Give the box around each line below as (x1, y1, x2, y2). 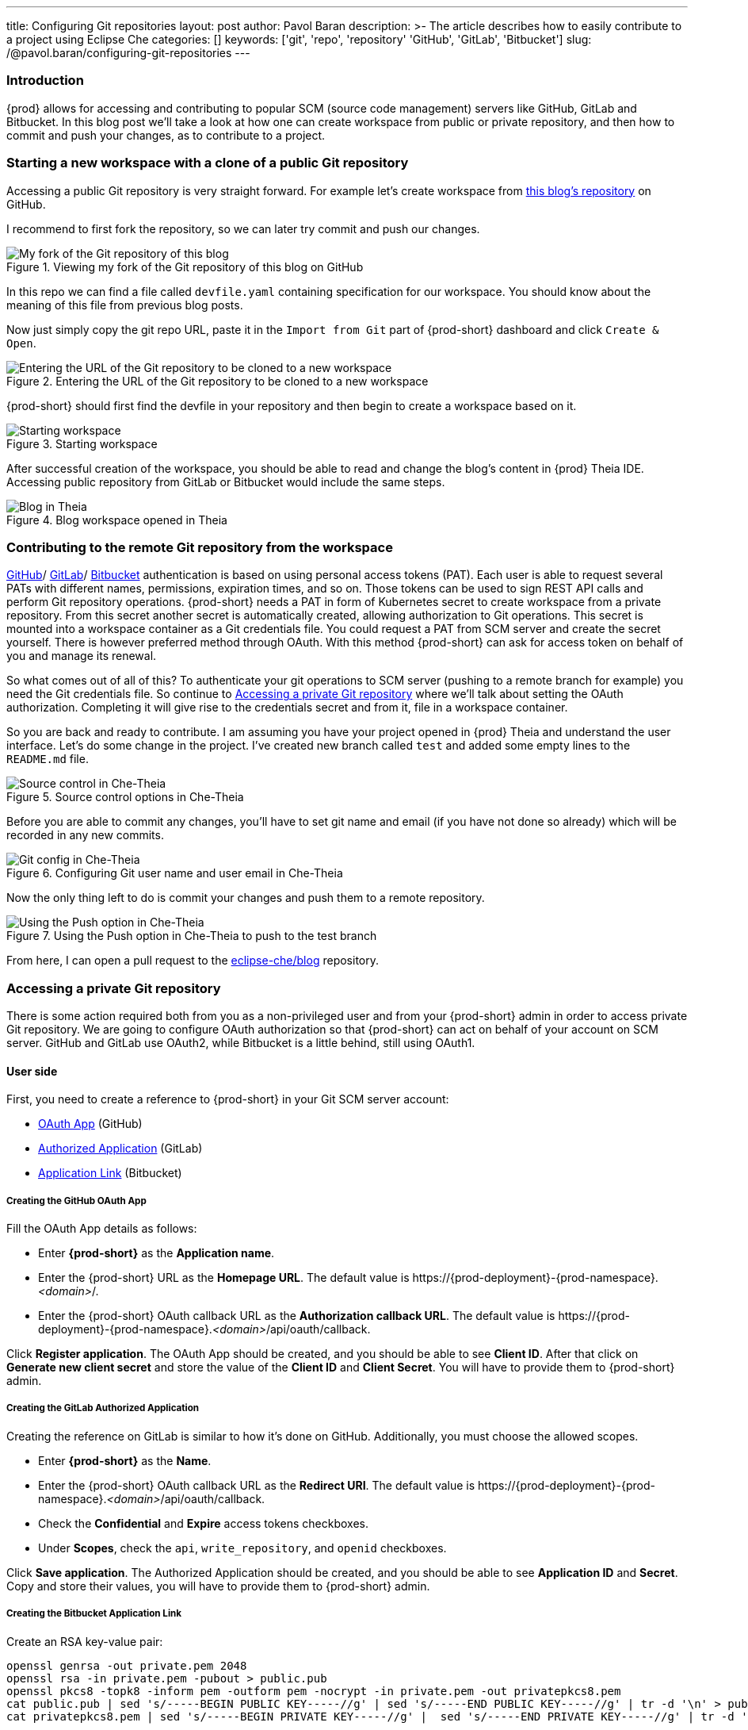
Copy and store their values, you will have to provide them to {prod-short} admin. (6, 1578, 430, 1593)
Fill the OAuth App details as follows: (6, 1222, 197, 1235)
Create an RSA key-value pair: (6, 1634, 163, 1648)
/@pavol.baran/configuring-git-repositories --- (6, 46, 250, 59)
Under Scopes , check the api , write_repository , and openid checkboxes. (38, 1540, 447, 1555)
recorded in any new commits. (6, 828, 164, 842)
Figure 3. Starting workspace (6, 436, 158, 451)
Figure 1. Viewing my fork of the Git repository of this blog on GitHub (6, 259, 364, 274)
